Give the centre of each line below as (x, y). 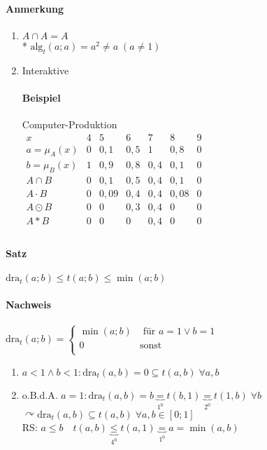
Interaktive (45, 70)
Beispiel (41, 97)
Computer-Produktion (70, 124)
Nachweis (29, 304)
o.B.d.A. (40, 394)
